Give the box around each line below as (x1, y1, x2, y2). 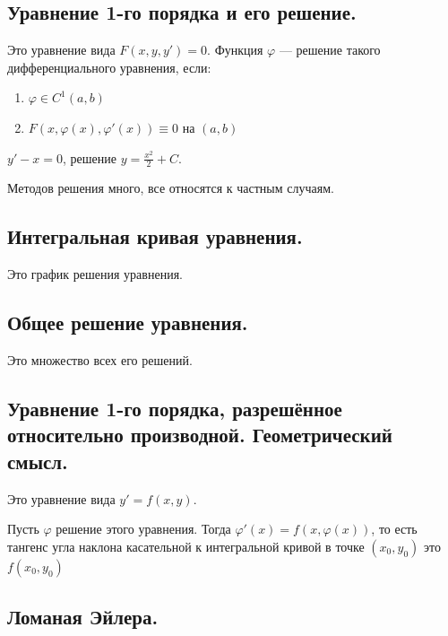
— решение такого (279, 40, 381, 59)
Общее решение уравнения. (7, 309, 248, 336)
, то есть (371, 519, 418, 538)
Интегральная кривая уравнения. (7, 222, 303, 250)
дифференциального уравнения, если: (7, 57, 211, 76)
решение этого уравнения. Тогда (56, 519, 231, 538)
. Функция (207, 40, 263, 59)
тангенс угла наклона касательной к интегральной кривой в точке (7, 536, 365, 555)
